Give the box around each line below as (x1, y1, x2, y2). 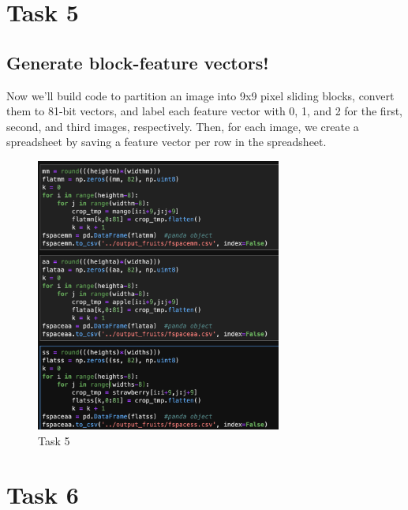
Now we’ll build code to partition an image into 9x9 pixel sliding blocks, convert (6, 87, 395, 103)
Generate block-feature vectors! (6, 50, 269, 74)
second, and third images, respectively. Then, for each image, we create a (6, 118, 359, 134)
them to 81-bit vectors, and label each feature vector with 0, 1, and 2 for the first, (6, 103, 402, 119)
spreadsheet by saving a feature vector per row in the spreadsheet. (6, 133, 327, 150)
